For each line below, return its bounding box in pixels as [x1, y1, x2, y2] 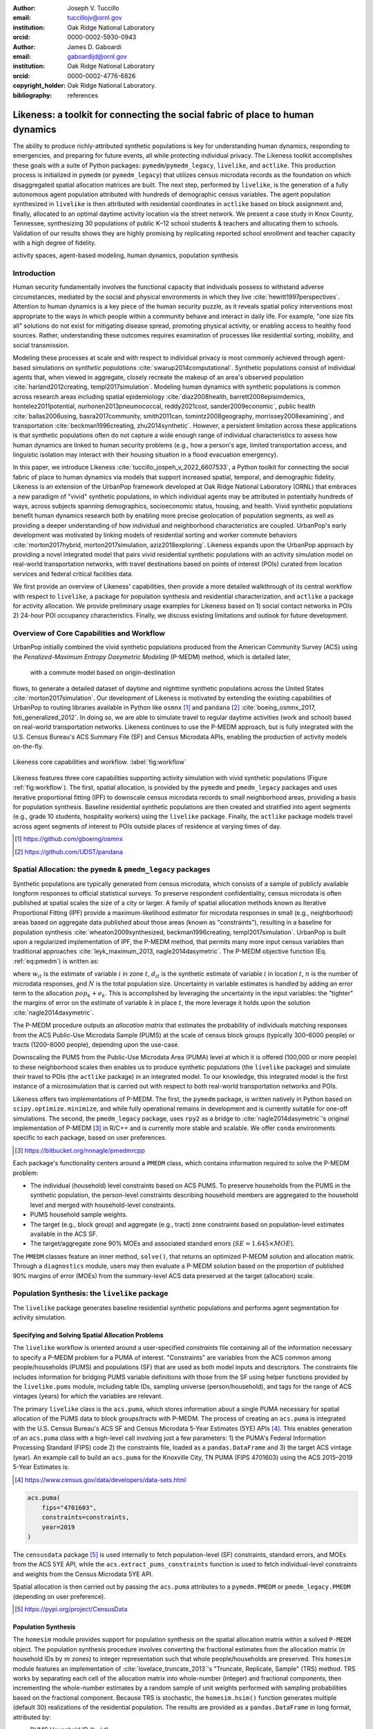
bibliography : [12, 91, 52, 100]
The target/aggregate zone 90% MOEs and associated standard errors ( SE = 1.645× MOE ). [30, 1239, 295, 1248]
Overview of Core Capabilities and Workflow [12, 629, 166, 638]
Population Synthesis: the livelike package [12, 1288, 169, 1298]
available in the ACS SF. [30, 1230, 98, 1238]
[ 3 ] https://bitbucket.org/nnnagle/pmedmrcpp [15, 1146, 145, 1154]
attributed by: [12, 1712, 51, 1721]
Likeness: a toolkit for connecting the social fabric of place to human [12, 109, 314, 121]
